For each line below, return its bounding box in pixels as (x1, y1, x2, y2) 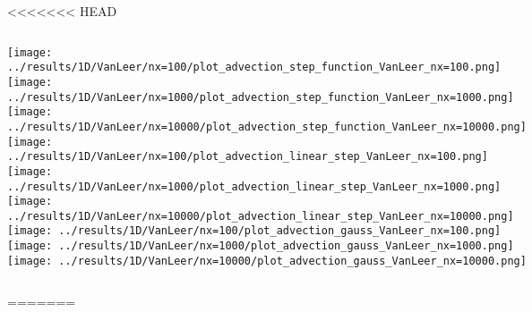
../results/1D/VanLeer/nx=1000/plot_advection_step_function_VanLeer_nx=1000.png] (7, 90, 514, 104)
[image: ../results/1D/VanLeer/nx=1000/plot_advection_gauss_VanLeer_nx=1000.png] (7, 240, 514, 253)
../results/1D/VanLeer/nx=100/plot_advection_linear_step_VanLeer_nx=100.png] (7, 150, 488, 164)
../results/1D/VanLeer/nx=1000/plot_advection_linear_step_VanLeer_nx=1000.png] (7, 180, 502, 193)
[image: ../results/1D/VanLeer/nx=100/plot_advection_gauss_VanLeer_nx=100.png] (7, 224, 502, 238)
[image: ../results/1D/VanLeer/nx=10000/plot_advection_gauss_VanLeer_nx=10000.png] (7, 254, 527, 267)
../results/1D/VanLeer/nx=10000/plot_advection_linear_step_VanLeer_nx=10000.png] (7, 209, 514, 223)
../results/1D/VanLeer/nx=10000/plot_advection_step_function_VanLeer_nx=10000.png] (7, 120, 527, 133)
